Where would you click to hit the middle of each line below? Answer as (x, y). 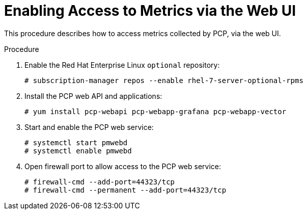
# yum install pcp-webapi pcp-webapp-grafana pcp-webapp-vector (156, 111)
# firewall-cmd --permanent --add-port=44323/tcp (125, 190)
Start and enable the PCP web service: (89, 127)
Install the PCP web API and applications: (93, 96)
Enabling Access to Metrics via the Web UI (150, 11)
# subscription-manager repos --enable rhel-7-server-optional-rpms (164, 80)
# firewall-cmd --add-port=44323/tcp (100, 182)
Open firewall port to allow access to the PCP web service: (123, 166)
